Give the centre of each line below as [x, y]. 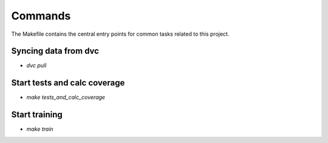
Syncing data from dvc [55, 51]
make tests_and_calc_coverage [66, 98]
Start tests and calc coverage [68, 83]
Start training [37, 115]
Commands [41, 16]
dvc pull [36, 65]
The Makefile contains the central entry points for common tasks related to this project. [120, 34]
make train [40, 129]
